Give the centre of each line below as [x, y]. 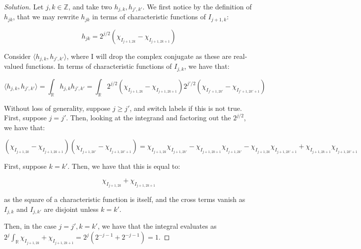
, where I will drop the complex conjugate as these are [149, 56]
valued [14, 66]
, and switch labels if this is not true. [186, 108]
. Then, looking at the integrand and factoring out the [149, 118]
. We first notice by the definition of [197, 6]
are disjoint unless [71, 209]
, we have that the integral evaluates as [157, 226]
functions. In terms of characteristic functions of [99, 66]
